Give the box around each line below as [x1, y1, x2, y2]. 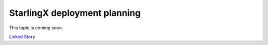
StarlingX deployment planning [9, 7, 141, 18]
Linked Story [9, 34, 35, 40]
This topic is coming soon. [9, 25, 63, 31]
